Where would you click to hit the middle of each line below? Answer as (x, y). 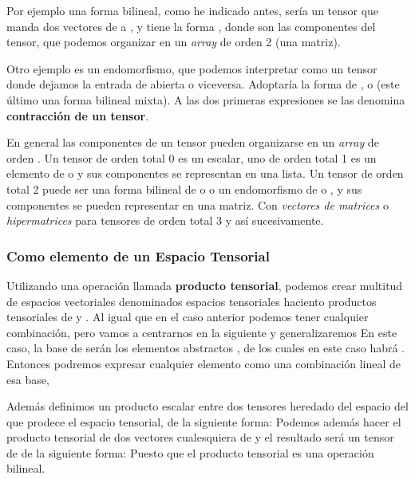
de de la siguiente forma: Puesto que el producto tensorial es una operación (190, 452)
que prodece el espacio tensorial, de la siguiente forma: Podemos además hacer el (204, 421)
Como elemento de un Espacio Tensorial (138, 255)
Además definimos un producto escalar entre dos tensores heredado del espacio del (207, 406)
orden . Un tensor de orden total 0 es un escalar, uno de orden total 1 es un (192, 157)
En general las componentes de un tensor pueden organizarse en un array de (193, 142)
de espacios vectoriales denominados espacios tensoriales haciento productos (192, 301)
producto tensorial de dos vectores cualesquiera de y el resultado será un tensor (200, 437)
